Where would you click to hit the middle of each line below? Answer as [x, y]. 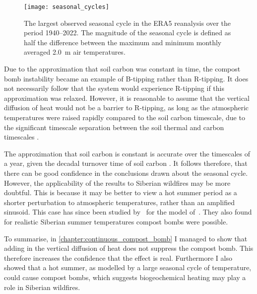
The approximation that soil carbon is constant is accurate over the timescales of [127, 153]
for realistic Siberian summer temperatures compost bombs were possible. [116, 221]
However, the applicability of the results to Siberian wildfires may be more [117, 183]
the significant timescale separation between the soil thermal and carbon [114, 127]
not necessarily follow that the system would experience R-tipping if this [114, 88]
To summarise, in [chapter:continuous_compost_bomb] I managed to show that [126, 238]
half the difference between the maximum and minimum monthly [123, 42]
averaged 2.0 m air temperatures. [75, 52]
